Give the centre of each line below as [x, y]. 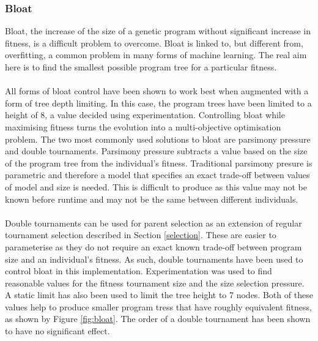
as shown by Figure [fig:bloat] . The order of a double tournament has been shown [158, 319]
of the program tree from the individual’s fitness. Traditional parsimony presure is [159, 163]
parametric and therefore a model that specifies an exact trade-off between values [157, 175]
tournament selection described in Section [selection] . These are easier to [141, 235]
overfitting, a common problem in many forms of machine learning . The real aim [156, 55]
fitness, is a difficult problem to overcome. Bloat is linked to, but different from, [154, 43]
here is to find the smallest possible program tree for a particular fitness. [141, 67]
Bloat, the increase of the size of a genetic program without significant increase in [158, 31]
